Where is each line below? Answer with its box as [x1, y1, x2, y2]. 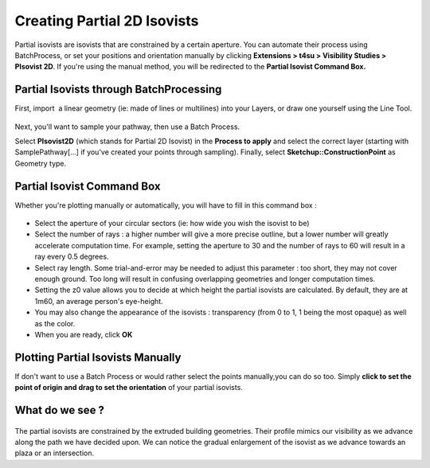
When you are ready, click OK [34, 330, 133, 339]
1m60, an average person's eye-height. [34, 296, 163, 306]
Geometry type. [14, 158, 67, 168]
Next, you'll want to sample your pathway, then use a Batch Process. [14, 122, 240, 131]
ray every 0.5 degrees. [34, 252, 109, 262]
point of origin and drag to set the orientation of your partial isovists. [14, 383, 243, 392]
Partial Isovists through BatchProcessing [14, 83, 222, 96]
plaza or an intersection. [14, 448, 95, 458]
